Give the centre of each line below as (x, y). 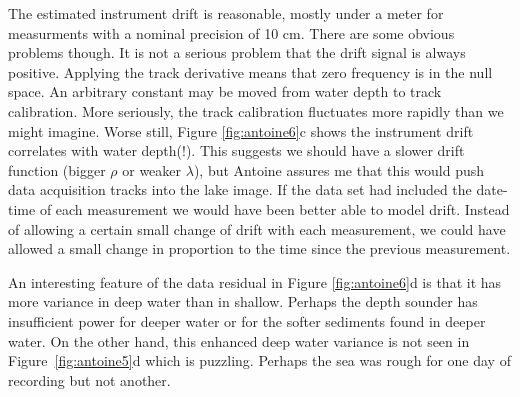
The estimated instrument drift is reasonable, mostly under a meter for (226, 13)
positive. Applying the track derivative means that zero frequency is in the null (250, 71)
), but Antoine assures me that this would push (339, 169)
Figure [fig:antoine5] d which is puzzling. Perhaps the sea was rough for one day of (259, 360)
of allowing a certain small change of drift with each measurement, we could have (257, 228)
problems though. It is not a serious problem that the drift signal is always (237, 52)
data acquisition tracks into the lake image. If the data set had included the (240, 189)
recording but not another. (89, 379)
